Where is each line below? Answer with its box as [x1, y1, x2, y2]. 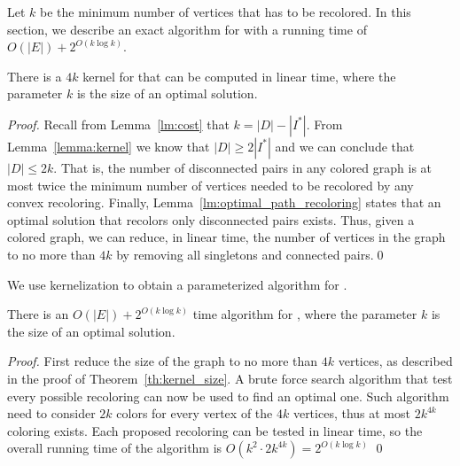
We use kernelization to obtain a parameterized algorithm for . [7, 275, 347, 293]
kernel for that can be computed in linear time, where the [82, 66, 396, 85]
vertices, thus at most [292, 404, 410, 423]
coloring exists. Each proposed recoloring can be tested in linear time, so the [7, 421, 423, 439]
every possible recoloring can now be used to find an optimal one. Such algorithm [7, 386, 449, 405]
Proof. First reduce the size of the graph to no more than [7, 352, 318, 370]
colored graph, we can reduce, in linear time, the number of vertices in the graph [7, 228, 446, 246]
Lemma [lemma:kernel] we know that [7, 136, 210, 155]
